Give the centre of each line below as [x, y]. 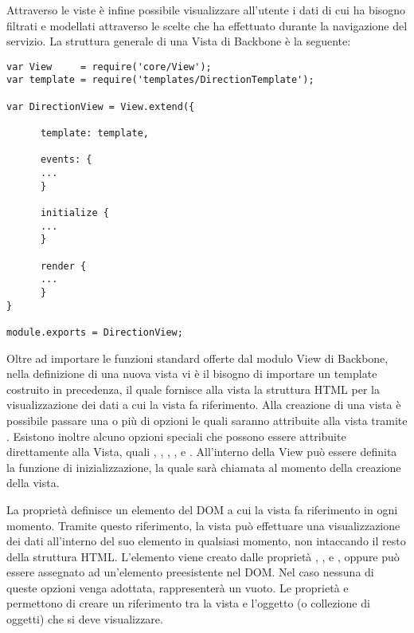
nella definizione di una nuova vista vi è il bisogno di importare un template [192, 374]
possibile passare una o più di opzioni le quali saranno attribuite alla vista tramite [207, 420]
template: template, [94, 134]
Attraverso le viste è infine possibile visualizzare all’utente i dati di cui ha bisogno [206, 10]
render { [63, 266]
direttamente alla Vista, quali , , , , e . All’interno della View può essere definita [202, 452]
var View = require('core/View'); [109, 67]
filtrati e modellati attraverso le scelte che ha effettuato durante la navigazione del [207, 25]
